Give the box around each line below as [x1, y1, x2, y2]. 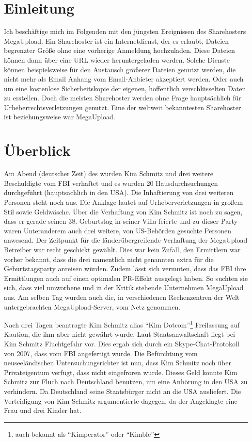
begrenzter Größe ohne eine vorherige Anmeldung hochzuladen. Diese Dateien [4, 45, 235, 55]
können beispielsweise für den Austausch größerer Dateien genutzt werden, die [4, 64, 236, 74]
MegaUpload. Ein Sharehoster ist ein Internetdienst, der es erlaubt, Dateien [4, 35, 229, 46]
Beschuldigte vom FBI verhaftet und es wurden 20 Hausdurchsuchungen [4, 178, 218, 188]
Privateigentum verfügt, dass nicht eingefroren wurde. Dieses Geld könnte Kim [4, 367, 237, 377]
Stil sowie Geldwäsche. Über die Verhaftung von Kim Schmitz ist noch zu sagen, [4, 206, 243, 216]
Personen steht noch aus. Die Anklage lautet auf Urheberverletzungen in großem [4, 196, 243, 207]
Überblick [4, 140, 71, 160]
